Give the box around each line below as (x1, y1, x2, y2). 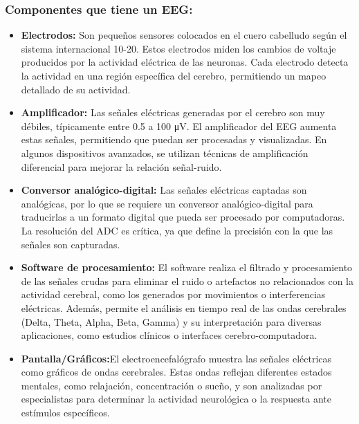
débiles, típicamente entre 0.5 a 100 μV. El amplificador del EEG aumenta (21, 118, 337, 133)
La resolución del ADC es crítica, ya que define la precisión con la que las (21, 223, 333, 237)
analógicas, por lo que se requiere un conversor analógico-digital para (21, 196, 313, 210)
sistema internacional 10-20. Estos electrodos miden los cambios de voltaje (21, 41, 336, 55)
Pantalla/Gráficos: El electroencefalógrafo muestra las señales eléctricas (21, 351, 332, 365)
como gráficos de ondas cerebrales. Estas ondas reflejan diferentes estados (21, 365, 332, 379)
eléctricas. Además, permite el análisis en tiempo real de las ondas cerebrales (21, 300, 347, 315)
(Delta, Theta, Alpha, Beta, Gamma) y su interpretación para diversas (21, 314, 322, 329)
